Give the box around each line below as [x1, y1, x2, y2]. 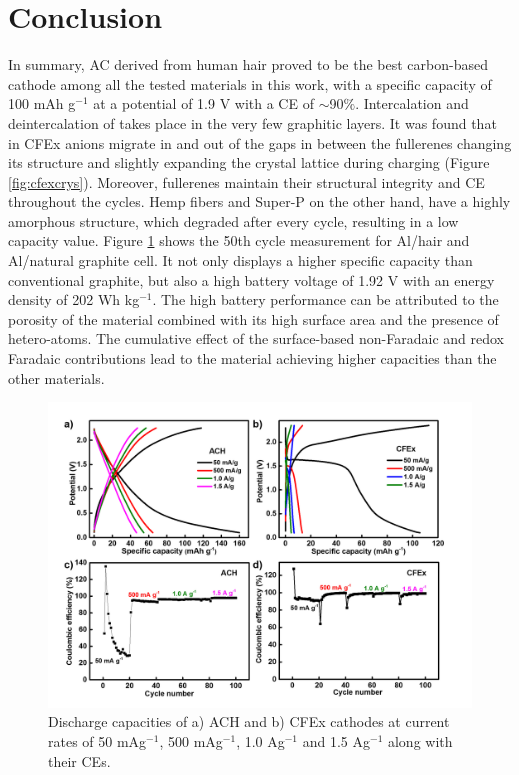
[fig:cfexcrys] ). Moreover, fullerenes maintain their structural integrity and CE [8, 171, 485, 192]
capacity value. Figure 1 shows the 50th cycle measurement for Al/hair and [8, 230, 470, 251]
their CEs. [48, 750, 111, 771]
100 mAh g [8, 93, 76, 114]
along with [387, 730, 453, 751]
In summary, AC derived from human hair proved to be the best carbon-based [8, 54, 488, 75]
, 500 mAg [159, 730, 223, 751]
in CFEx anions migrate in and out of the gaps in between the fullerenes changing [8, 132, 512, 153]
